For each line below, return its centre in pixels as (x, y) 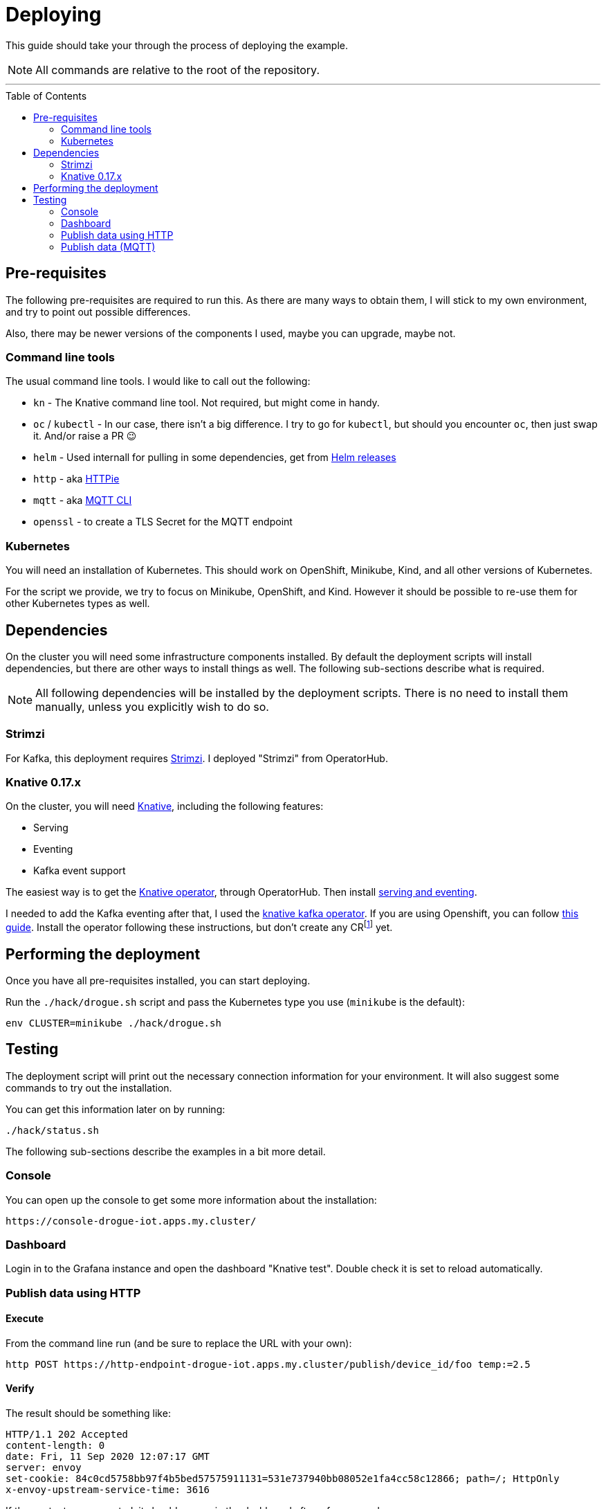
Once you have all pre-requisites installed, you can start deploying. (158, 980)
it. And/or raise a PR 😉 (85, 436)
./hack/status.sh (52, 1130)
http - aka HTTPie (76, 479)
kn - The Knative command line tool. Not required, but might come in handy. (206, 403)
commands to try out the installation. (89, 1087)
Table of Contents (46, 96)
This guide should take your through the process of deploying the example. (177, 45)
